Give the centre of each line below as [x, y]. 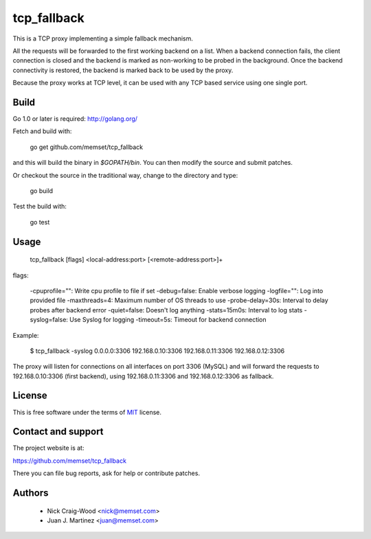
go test [40, 222]
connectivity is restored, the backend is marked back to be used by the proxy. [123, 70]
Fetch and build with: [42, 131]
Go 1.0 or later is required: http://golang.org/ [75, 119]
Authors [31, 493]
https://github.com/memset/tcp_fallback [70, 461]
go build [42, 191]
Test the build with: [40, 207]
